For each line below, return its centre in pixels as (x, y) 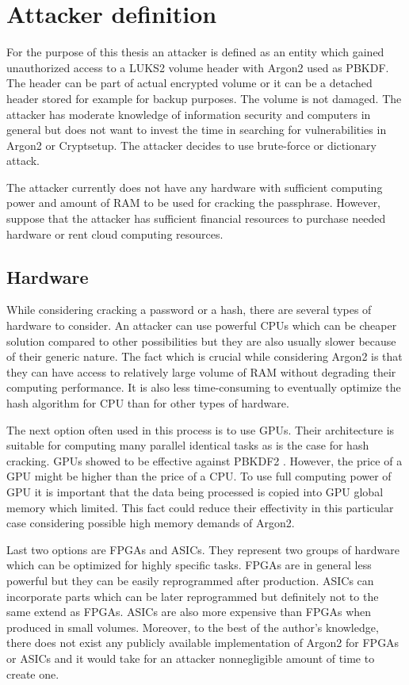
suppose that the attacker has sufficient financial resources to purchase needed (196, 218)
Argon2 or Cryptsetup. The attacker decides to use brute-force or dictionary (191, 145)
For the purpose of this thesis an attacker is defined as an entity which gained (195, 52)
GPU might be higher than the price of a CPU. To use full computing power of (199, 476)
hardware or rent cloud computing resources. (115, 233)
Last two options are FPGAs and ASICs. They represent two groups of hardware (203, 549)
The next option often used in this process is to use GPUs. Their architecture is (201, 429)
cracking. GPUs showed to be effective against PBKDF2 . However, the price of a (204, 460)
